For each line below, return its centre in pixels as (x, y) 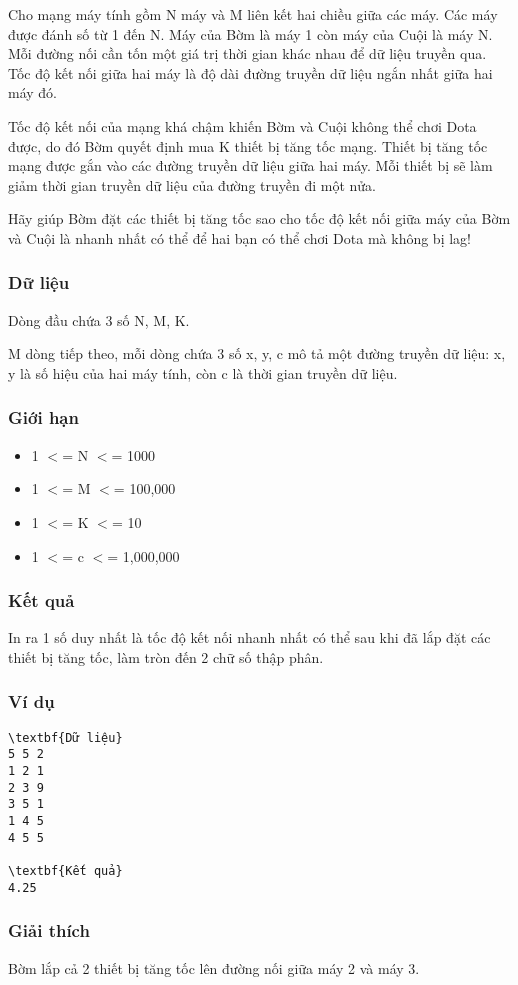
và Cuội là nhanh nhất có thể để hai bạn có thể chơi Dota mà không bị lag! (239, 237)
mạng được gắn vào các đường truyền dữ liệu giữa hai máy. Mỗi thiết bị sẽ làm (250, 165)
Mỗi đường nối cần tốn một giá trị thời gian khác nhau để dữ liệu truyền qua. (247, 53)
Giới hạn (43, 417)
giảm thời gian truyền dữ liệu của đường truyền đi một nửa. (192, 184)
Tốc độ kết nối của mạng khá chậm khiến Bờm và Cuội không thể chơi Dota (242, 125)
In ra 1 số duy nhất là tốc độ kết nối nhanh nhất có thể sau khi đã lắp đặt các (249, 637)
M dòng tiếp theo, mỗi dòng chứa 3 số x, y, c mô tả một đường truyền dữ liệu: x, (257, 353)
